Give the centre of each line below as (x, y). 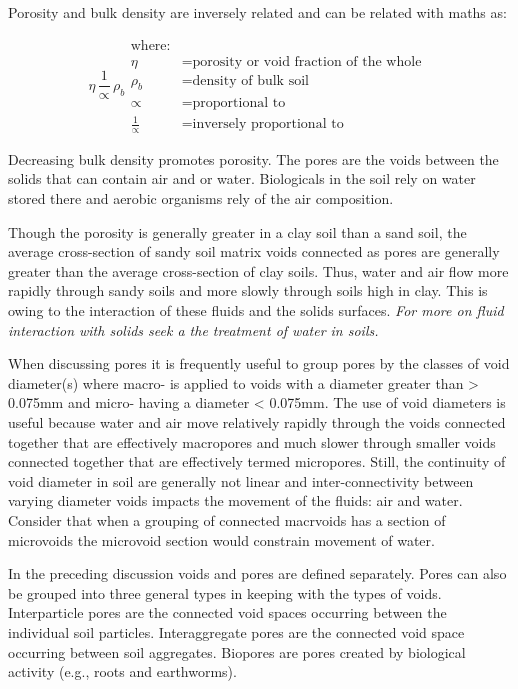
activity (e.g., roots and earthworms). (122, 671)
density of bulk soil (250, 80)
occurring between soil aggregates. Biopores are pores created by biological (237, 651)
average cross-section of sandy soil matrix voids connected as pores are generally (254, 251)
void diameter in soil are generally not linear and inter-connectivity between (241, 480)
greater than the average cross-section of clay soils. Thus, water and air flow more (258, 270)
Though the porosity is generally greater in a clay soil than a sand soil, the (237, 231)
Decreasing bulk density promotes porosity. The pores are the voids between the (253, 158)
